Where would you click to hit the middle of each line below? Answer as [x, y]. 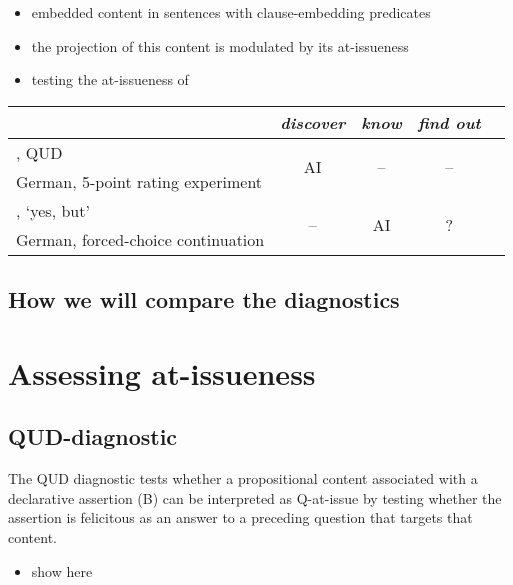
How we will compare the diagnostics [204, 299]
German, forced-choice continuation [140, 239]
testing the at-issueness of [110, 79]
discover [313, 122]
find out [449, 122]
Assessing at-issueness [162, 372]
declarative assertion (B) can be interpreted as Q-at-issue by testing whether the [255, 497]
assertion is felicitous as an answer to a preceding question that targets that [240, 517]
